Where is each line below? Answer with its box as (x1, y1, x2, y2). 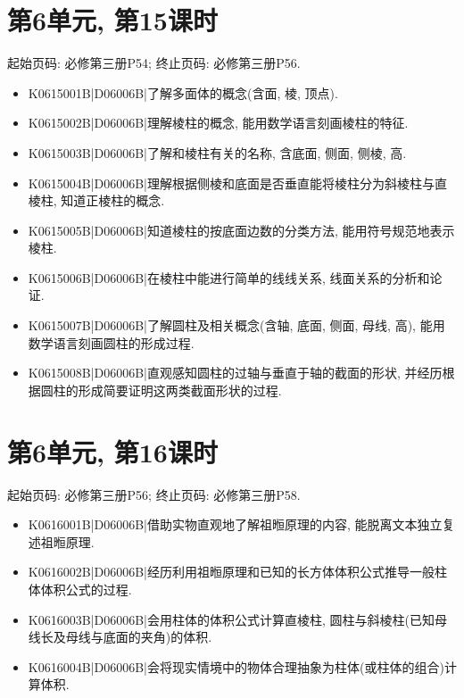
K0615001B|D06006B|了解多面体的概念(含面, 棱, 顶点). (28, 83, 338, 102)
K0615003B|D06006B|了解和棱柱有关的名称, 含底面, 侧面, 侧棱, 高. (28, 143, 407, 162)
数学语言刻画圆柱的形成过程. (28, 333, 195, 352)
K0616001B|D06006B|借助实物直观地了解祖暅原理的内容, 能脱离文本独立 (28, 515, 443, 534)
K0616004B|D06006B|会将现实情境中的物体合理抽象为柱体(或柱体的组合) (28, 657, 444, 676)
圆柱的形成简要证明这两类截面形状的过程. (40, 380, 282, 399)
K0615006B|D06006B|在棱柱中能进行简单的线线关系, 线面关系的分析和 (28, 268, 430, 287)
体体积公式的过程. (28, 579, 132, 598)
